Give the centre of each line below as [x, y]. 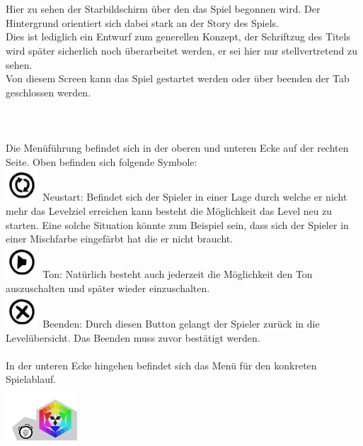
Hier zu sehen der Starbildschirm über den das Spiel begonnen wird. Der [163, 9]
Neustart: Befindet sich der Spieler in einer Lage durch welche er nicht [195, 197]
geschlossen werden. [48, 92]
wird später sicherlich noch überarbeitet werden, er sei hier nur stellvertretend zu [181, 50]
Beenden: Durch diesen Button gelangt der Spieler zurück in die [181, 323]
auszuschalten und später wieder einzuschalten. [108, 288]
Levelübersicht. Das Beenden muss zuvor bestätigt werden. [133, 337]
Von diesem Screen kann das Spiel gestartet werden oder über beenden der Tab [178, 78]
